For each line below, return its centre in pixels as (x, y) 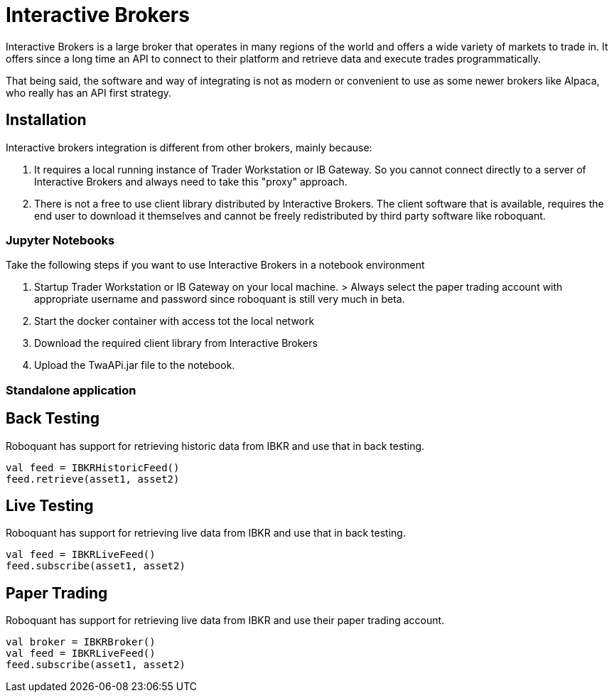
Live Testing (50, 505)
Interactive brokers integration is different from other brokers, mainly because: (189, 147)
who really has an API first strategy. (89, 92)
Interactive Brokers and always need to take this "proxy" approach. (191, 181)
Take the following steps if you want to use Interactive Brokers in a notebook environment (215, 265)
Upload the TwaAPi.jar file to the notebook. (135, 365)
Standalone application (71, 390)
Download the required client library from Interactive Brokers (176, 343)
